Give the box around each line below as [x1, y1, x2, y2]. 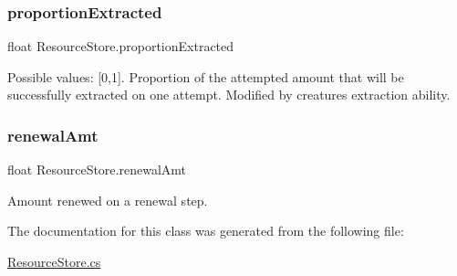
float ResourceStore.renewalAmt [7, 160, 186, 179]
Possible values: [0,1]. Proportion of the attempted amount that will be [7, 67, 404, 86]
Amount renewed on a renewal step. [7, 190, 208, 209]
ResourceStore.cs [7, 252, 101, 271]
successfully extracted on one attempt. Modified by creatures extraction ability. [7, 85, 451, 104]
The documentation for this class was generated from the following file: [7, 221, 404, 240]
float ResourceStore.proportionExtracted [7, 37, 234, 56]
